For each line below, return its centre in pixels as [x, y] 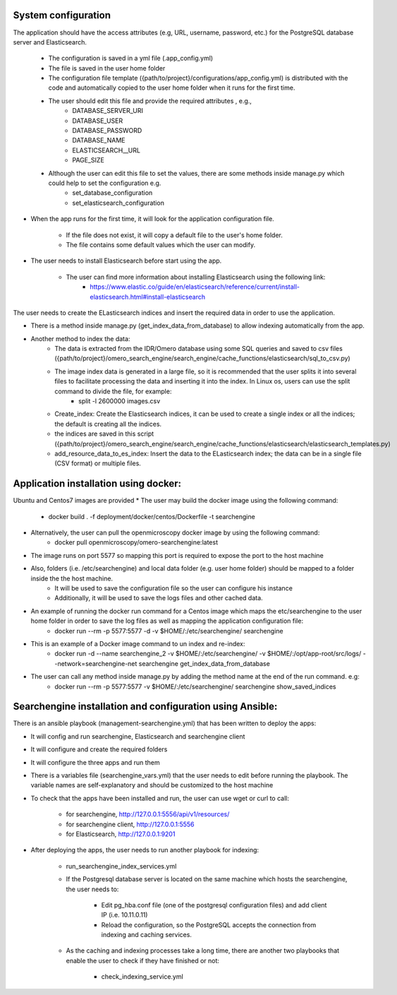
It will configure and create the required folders [99, 749]
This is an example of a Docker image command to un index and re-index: [138, 643]
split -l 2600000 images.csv [120, 401]
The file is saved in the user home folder [107, 68]
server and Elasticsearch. [50, 42]
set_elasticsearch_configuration [118, 203]
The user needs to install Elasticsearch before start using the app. [126, 261]
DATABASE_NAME [99, 141]
